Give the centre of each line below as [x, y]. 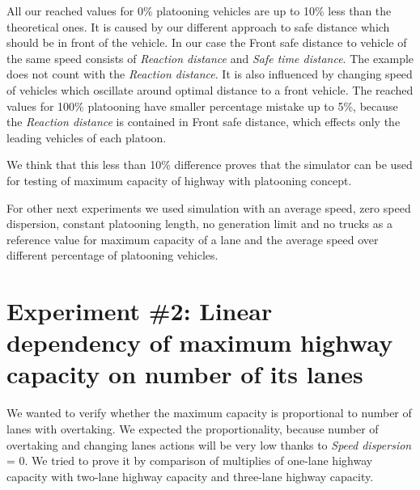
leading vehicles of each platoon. [87, 137]
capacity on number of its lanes [185, 374]
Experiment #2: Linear [140, 311]
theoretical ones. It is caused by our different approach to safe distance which [198, 26]
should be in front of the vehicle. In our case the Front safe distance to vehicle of [207, 42]
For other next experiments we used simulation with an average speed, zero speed [209, 207]
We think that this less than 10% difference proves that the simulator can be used [210, 165]
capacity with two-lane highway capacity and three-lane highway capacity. [190, 476]
